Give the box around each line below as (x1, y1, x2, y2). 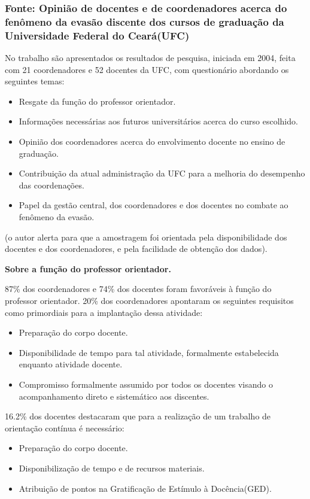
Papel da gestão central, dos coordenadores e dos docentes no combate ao (19, 199, 288, 211)
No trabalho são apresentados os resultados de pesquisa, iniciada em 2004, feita (5, 51, 296, 64)
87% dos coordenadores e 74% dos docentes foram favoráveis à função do (5, 282, 272, 295)
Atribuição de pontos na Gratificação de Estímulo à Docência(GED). (19, 482, 272, 494)
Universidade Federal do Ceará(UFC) (5, 28, 190, 42)
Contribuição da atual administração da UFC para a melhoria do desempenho (19, 167, 305, 179)
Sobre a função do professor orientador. (5, 262, 171, 275)
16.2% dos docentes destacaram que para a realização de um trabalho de (5, 410, 271, 422)
